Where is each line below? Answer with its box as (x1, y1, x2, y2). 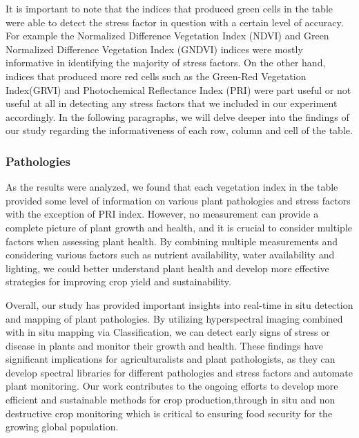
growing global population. (6, 419, 119, 434)
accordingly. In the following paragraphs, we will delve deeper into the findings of (6, 109, 349, 124)
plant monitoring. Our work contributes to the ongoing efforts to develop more (6, 379, 338, 393)
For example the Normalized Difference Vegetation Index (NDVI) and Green (6, 28, 329, 43)
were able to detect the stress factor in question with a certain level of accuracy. (6, 15, 344, 29)
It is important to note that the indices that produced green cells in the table (6, 1, 333, 15)
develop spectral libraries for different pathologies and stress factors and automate (6, 365, 353, 379)
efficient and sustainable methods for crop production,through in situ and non (6, 392, 336, 407)
